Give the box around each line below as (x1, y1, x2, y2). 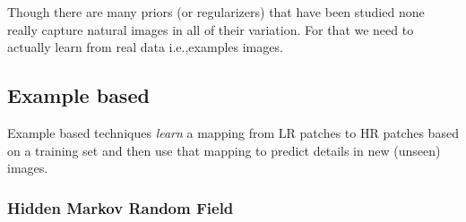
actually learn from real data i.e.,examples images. (7, 38, 283, 56)
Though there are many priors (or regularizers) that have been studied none (7, 3, 425, 21)
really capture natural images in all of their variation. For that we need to (7, 20, 414, 38)
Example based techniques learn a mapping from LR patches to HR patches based (7, 123, 459, 141)
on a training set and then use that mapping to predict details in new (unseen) (7, 141, 441, 159)
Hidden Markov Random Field (7, 196, 234, 218)
